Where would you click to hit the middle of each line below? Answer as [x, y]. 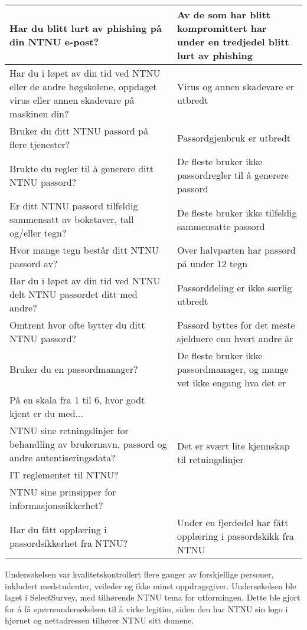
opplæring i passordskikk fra [235, 536]
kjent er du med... [46, 413]
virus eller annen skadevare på [72, 100]
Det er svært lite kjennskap [233, 446]
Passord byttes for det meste [236, 325]
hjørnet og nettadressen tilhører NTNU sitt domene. [99, 620]
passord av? [34, 263]
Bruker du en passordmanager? [74, 369]
